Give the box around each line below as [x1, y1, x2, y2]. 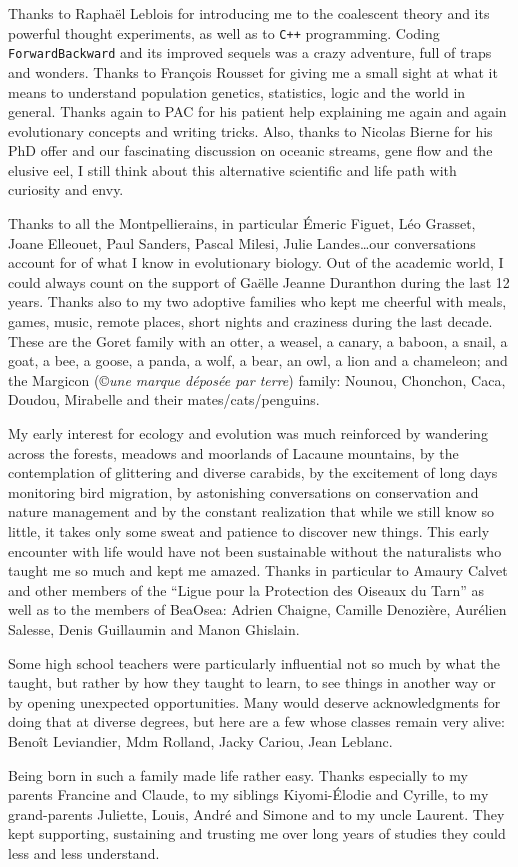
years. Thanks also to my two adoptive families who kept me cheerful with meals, [8, 291, 507, 312]
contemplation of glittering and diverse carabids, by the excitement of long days [8, 462, 498, 483]
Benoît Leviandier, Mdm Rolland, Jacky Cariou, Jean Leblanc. [8, 730, 393, 751]
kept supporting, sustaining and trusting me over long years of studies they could [8, 823, 506, 844]
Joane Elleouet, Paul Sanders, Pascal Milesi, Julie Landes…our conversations [8, 232, 476, 253]
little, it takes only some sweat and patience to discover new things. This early [8, 520, 490, 541]
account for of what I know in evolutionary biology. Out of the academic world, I [8, 252, 504, 273]
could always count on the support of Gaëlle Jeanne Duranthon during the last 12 [8, 271, 510, 292]
